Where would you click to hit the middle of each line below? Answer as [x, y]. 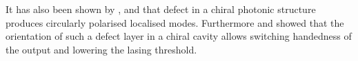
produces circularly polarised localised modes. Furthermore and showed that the [175, 22]
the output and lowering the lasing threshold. [101, 49]
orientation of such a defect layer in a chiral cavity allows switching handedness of [179, 36]
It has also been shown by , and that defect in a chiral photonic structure [161, 9]
